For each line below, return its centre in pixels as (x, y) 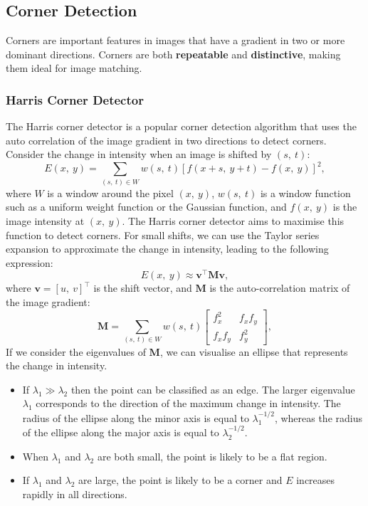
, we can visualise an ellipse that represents (254, 351)
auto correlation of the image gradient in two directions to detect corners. (166, 140)
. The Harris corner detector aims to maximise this (233, 221)
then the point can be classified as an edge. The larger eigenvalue (213, 389)
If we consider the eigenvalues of (76, 351)
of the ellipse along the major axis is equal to (121, 432)
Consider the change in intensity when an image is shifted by (139, 154)
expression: (30, 262)
